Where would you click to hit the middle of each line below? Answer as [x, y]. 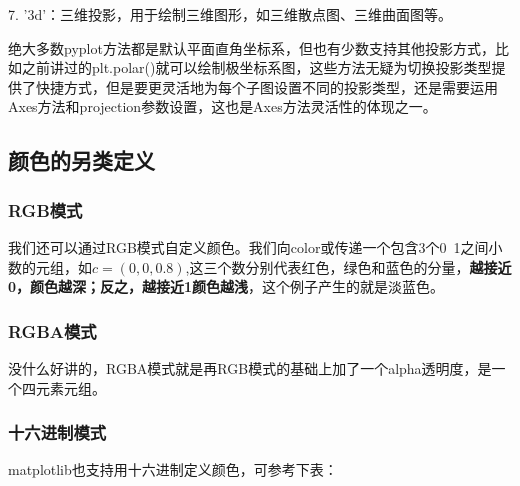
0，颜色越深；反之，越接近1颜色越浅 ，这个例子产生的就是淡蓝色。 [226, 286]
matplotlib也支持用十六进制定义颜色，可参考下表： [173, 469]
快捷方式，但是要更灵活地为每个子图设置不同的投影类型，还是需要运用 [266, 86]
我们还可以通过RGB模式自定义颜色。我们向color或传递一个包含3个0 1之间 [248, 246]
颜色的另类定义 [81, 160]
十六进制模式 [57, 432]
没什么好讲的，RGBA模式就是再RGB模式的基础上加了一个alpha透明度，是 [250, 367]
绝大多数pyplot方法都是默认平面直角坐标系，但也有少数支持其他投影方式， [251, 47]
